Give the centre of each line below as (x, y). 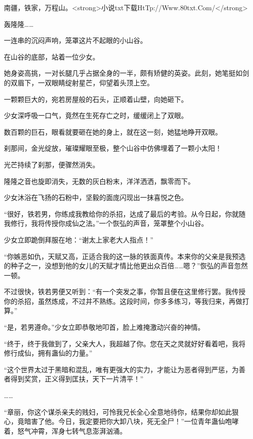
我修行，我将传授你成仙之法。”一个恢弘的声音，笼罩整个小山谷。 (106, 223)
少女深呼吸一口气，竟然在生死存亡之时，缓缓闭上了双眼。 (96, 115)
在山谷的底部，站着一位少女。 (52, 56)
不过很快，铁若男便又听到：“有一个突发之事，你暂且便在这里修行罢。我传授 (125, 291)
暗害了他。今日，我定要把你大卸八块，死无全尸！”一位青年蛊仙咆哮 (131, 421)
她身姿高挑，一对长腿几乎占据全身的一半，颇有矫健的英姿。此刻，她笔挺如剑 (126, 73)
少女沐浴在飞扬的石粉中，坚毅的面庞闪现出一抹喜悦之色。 (96, 197)
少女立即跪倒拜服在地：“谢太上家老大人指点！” (79, 239)
